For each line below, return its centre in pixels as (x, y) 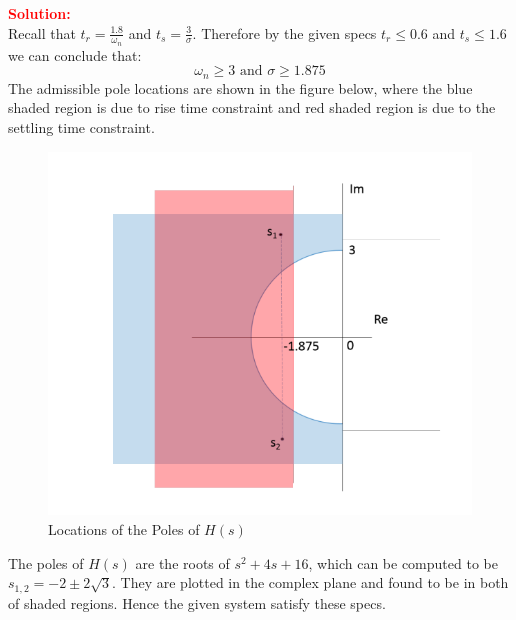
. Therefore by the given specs (284, 32)
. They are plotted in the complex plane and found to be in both (310, 582)
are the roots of (182, 562)
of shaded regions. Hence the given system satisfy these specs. (197, 602)
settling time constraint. (81, 127)
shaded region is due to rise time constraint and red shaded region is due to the (252, 107)
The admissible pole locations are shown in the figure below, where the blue (240, 87)
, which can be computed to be (403, 562)
